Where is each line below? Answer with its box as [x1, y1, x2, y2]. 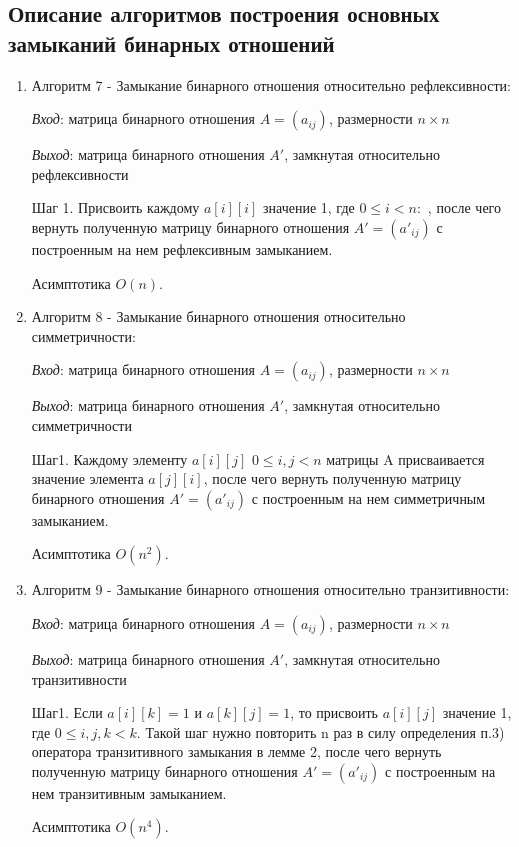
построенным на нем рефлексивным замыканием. [31, 238, 333, 259]
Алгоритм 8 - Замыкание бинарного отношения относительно [31, 306, 406, 327]
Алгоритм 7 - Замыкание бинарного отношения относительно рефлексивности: [31, 74, 511, 95]
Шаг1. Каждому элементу [31, 448, 188, 469]
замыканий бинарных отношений [8, 27, 335, 58]
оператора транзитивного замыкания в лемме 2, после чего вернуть [31, 741, 442, 762]
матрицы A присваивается [326, 448, 485, 469]
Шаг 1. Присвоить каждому [31, 197, 200, 218]
